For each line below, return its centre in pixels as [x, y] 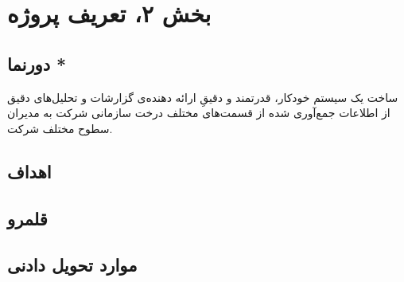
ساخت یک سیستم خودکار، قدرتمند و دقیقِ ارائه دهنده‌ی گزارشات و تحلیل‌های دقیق [203, 97]
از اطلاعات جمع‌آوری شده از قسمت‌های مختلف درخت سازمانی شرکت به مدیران [199, 113]
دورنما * [37, 63]
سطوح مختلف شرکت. [60, 128]
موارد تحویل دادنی [72, 265]
